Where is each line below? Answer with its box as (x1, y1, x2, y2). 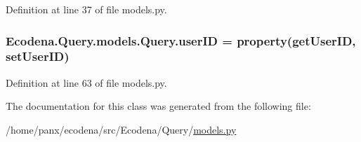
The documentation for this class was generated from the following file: (6, 99, 311, 113)
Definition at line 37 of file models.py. (6, 2, 167, 16)
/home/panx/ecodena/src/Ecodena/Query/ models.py (6, 122, 237, 136)
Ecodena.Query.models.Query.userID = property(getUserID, (6, 31, 356, 49)
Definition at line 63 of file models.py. (6, 75, 167, 90)
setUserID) (6, 48, 70, 65)
